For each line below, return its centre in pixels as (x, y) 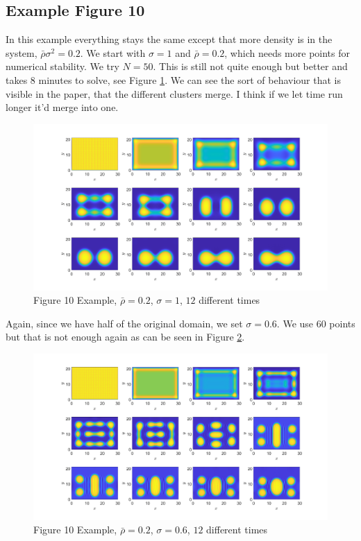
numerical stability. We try (62, 66)
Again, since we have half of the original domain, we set (124, 323)
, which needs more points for (287, 52)
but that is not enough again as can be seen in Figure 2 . (125, 337)
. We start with (113, 52)
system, (22, 52)
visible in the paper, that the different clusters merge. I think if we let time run (174, 93)
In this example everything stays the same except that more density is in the (169, 39)
